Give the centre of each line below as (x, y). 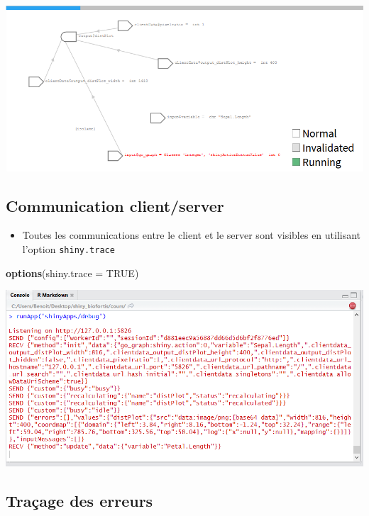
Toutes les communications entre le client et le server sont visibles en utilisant (192, 235)
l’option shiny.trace (68, 249)
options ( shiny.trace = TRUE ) (72, 273)
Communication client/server (115, 205)
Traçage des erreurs (79, 500)
